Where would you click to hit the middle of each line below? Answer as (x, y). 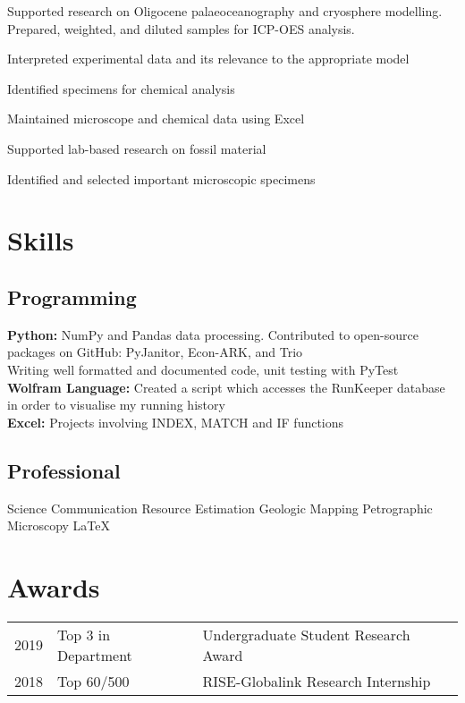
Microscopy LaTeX (59, 525)
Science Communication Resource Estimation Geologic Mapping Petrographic (220, 508)
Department (95, 655)
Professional (64, 470)
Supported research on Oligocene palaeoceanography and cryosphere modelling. (225, 11)
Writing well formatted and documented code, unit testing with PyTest (203, 369)
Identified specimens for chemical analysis (121, 88)
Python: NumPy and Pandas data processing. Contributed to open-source (213, 334)
